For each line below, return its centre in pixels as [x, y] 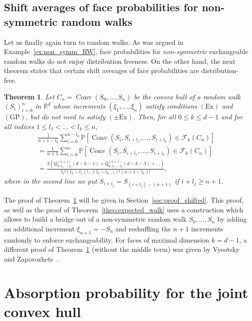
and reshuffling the [143, 228]
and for [232, 117]
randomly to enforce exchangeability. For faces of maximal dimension [107, 239]
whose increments [79, 106]
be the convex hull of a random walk [187, 96]
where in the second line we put [50, 180]
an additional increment [39, 228]
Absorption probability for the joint [126, 292]
